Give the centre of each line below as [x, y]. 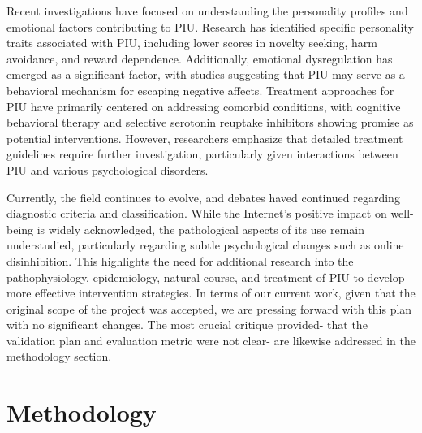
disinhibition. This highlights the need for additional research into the [180, 260]
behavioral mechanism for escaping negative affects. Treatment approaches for [200, 90]
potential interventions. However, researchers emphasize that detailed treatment [205, 138]
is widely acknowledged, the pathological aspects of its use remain [201, 229]
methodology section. [59, 356]
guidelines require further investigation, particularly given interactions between [202, 154]
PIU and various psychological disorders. [108, 169]
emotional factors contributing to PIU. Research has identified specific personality [210, 26]
